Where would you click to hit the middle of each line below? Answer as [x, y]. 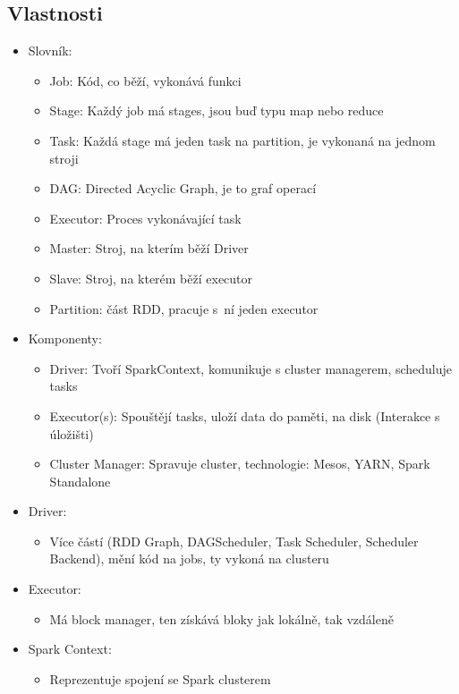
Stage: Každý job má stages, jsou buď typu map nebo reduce [217, 110]
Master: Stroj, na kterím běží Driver [149, 248]
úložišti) [72, 433]
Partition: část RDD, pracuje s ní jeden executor [184, 308]
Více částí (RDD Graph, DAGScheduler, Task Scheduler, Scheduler [234, 541]
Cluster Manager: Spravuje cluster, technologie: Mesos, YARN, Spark [240, 464]
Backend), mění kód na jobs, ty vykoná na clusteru [189, 559]
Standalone [80, 481]
